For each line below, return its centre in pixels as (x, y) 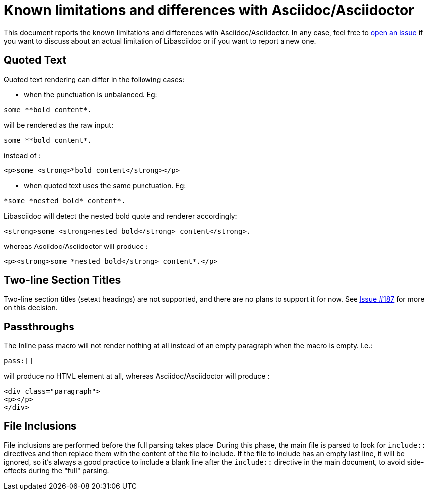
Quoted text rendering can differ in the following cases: (94, 79)
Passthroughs (39, 327)
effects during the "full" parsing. (57, 471)
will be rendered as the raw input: (59, 125)
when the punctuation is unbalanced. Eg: (91, 94)
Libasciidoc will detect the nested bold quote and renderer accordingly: (121, 216)
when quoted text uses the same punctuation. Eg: (105, 185)
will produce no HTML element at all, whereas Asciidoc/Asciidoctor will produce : (137, 376)
